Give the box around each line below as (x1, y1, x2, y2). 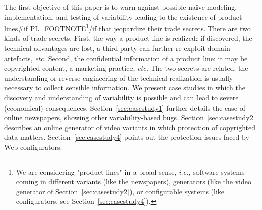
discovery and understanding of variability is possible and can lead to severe (4, 92, 239, 102)
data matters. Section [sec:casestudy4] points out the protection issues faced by (4, 132, 249, 142)
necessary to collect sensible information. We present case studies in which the (4, 82, 246, 93)
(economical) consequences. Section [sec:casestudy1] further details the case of (4, 102, 245, 113)
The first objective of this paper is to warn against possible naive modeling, (4, 2, 237, 12)
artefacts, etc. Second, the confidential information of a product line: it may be (4, 52, 248, 63)
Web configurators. (4, 141, 62, 152)
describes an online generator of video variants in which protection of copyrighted (4, 122, 256, 132)
